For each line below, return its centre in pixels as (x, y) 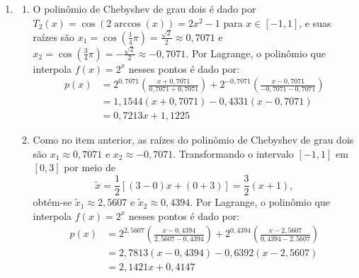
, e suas (315, 22)
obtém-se (52, 202)
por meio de (90, 167)
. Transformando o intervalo (233, 153)
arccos (127, 24)
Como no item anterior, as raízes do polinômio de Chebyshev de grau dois (193, 140)
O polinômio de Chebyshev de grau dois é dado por (144, 8)
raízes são (54, 36)
